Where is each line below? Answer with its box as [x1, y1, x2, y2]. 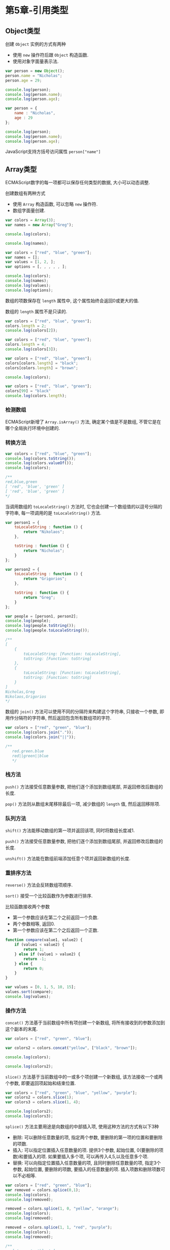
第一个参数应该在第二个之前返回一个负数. [12, 914, 99, 921]
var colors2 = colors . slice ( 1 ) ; [5, 1095, 74, 1100]
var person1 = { [5, 520, 40, 525]
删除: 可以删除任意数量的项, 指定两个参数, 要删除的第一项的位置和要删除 [12, 1134, 163, 1140]
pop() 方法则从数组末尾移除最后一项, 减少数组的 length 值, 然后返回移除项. [5, 801, 161, 807]
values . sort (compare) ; [5, 989, 53, 994]
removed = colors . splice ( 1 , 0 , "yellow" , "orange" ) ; [5, 1206, 119, 1211]
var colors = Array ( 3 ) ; [5, 218, 56, 223]
